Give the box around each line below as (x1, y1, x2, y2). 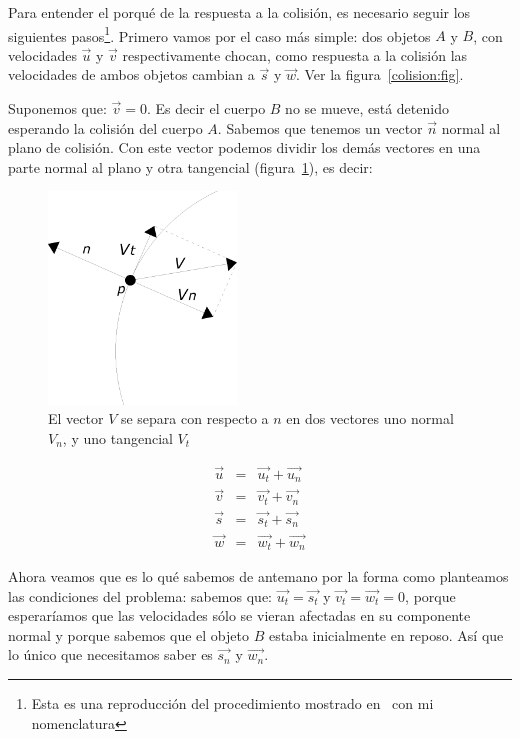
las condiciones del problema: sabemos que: (8, 585, 272, 606)
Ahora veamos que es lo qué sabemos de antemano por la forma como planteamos (8, 566, 509, 587)
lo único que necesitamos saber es (8, 644, 213, 665)
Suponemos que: (8, 98, 107, 119)
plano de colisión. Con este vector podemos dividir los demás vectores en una (8, 137, 481, 158)
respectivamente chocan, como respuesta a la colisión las (122, 44, 468, 65)
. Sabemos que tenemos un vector (217, 117, 423, 138)
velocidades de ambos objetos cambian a (8, 64, 255, 85)
